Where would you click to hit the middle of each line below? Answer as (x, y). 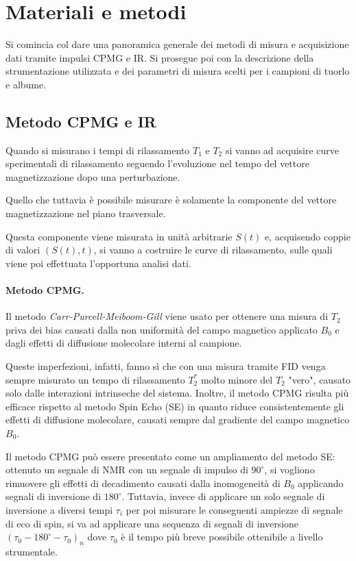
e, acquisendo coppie (307, 236)
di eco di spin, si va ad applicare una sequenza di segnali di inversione (152, 523)
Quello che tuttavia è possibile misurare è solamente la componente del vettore (171, 200)
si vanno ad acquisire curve (282, 150)
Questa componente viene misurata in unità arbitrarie (119, 236)
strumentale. (32, 551)
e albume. (26, 84)
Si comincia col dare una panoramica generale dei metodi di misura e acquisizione (177, 44)
